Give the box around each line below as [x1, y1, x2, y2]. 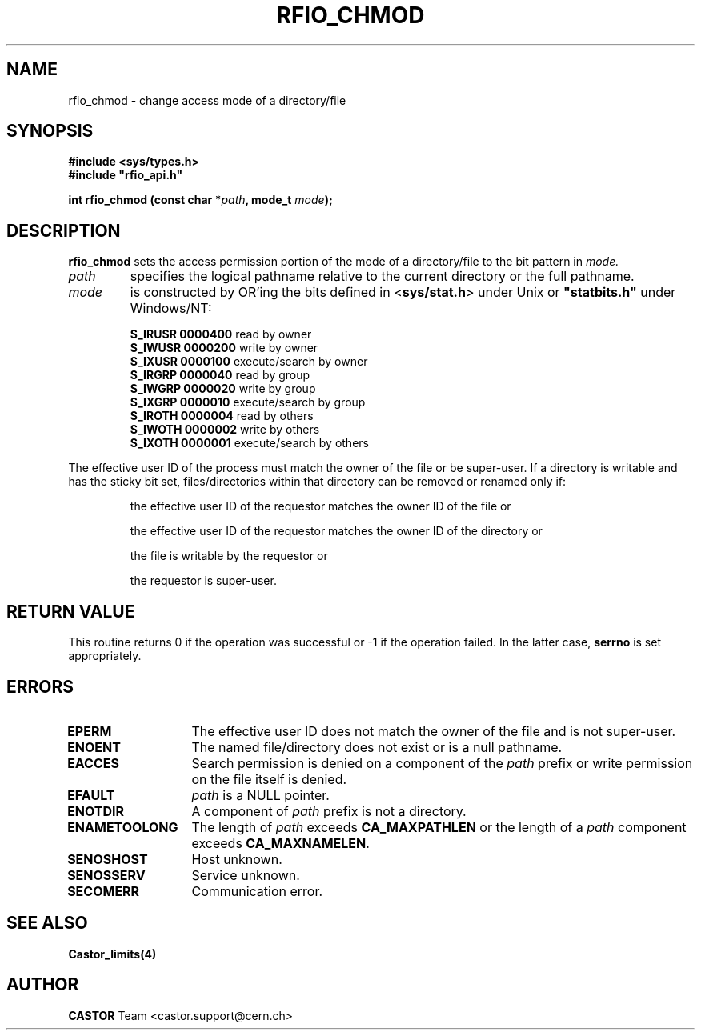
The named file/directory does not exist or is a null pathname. [191, 738, 563, 755]
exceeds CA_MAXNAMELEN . [191, 834, 370, 851]
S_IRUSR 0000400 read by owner [130, 327, 312, 342]
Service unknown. [191, 866, 300, 883]
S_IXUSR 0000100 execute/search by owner [130, 354, 368, 369]
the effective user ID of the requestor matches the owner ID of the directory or [130, 524, 543, 538]
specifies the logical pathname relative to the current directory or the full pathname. [130, 268, 635, 285]
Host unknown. [191, 850, 282, 867]
